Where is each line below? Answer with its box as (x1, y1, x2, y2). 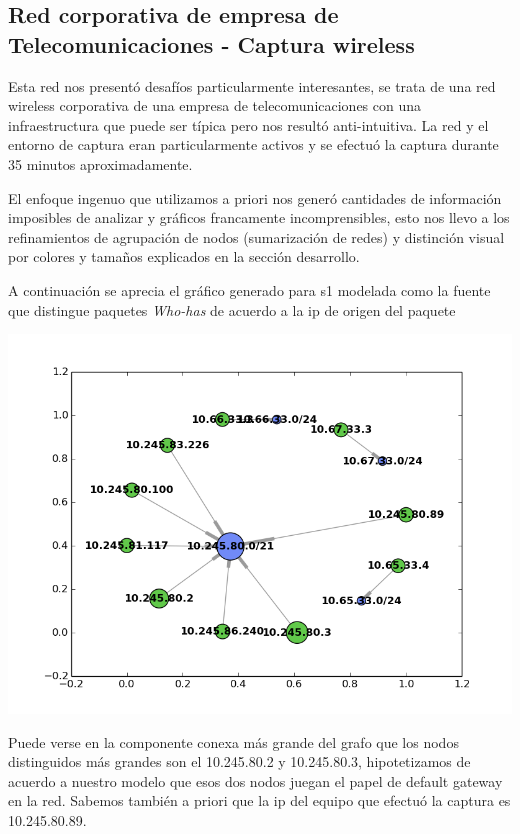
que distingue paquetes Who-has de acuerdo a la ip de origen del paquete (8, 299, 456, 320)
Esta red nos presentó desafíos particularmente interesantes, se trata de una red (8, 75, 496, 96)
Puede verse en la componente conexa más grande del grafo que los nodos (8, 731, 459, 752)
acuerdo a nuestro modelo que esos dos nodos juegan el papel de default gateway (8, 770, 503, 791)
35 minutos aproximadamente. (8, 153, 193, 174)
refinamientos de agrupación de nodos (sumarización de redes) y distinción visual (8, 226, 505, 247)
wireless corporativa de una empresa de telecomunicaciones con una (8, 95, 422, 116)
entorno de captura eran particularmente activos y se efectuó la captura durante (8, 134, 499, 155)
